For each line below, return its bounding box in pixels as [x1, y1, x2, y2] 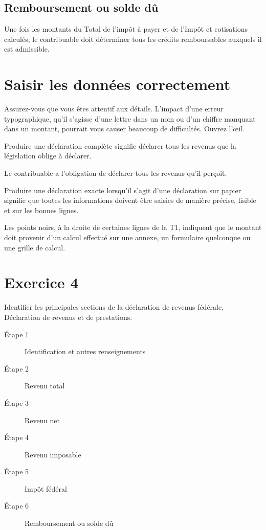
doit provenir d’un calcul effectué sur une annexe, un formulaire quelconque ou [4, 232, 251, 243]
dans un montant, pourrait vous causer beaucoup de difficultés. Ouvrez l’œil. [4, 123, 245, 134]
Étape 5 [4, 466, 29, 477]
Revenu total [25, 380, 65, 391]
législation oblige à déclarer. [4, 150, 92, 161]
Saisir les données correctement [4, 74, 231, 95]
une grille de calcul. [4, 242, 65, 252]
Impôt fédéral [25, 483, 67, 494]
